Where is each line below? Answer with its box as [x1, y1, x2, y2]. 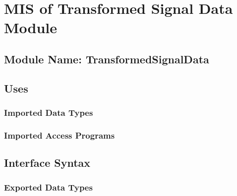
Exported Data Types [4, 181, 93, 193]
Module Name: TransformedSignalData [4, 51, 209, 66]
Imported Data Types [4, 106, 93, 119]
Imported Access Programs [4, 129, 115, 141]
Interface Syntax [4, 155, 91, 170]
